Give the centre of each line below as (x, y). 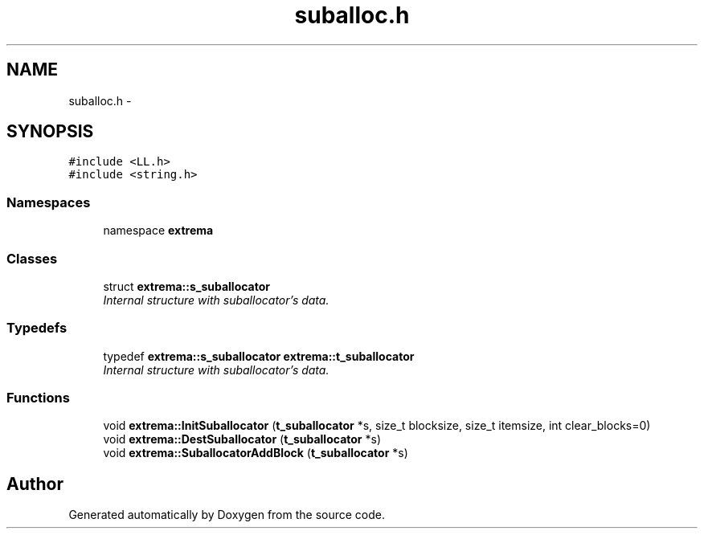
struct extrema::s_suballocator (187, 286)
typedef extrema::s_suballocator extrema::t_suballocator (259, 356)
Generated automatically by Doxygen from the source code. (227, 515)
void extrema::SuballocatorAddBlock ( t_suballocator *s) (256, 453)
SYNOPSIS (50, 132)
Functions (38, 398)
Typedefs (37, 328)
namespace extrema (158, 231)
